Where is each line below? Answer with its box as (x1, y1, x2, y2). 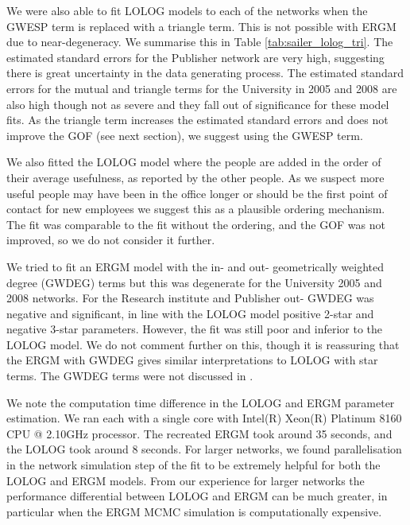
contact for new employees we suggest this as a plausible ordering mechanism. (6, 200, 385, 217)
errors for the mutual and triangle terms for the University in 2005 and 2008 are (6, 80, 397, 96)
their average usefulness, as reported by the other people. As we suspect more (6, 169, 385, 185)
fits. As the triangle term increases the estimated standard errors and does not (6, 111, 389, 128)
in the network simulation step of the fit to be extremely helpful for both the (6, 457, 381, 473)
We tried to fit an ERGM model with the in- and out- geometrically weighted (6, 258, 385, 274)
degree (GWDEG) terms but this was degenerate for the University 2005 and (6, 274, 382, 290)
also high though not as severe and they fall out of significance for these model (6, 95, 389, 112)
